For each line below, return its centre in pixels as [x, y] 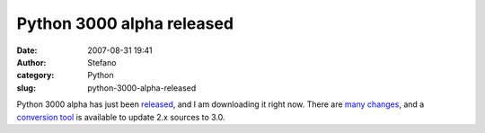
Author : [31, 62]
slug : [26, 88]
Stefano [102, 62]
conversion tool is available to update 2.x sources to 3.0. [121, 117]
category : [35, 75]
